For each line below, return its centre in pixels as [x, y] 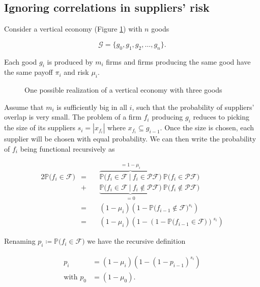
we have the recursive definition [136, 241]
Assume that [24, 107]
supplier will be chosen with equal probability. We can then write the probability [130, 139]
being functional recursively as [67, 148]
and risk [76, 72]
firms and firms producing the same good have [178, 61]
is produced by [70, 61]
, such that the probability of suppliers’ [193, 107]
